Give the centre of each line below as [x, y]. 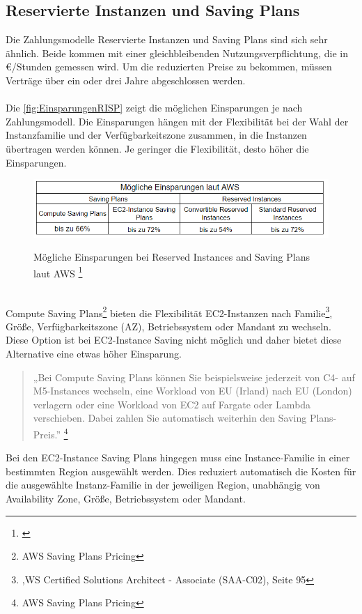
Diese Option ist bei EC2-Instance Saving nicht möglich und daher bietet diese [174, 340]
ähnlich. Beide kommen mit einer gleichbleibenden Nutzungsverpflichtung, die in [177, 53]
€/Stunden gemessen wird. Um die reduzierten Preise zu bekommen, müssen [169, 67]
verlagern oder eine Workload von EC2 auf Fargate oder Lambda [172, 404]
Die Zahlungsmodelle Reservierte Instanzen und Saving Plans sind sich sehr [167, 39]
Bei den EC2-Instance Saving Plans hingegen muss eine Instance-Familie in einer [178, 458]
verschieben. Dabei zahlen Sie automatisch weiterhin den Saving [170, 418]
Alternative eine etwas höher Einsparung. [94, 354]
